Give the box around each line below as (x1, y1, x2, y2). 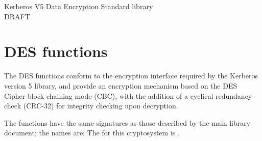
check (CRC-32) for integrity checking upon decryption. (4, 100, 178, 111)
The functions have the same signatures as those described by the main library (4, 117, 251, 128)
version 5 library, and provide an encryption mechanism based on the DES (4, 80, 237, 91)
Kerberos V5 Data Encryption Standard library (4, 1, 153, 11)
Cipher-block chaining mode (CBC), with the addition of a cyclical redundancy (4, 90, 252, 101)
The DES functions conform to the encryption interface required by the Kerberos (4, 70, 258, 81)
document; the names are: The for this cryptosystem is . (4, 127, 180, 138)
